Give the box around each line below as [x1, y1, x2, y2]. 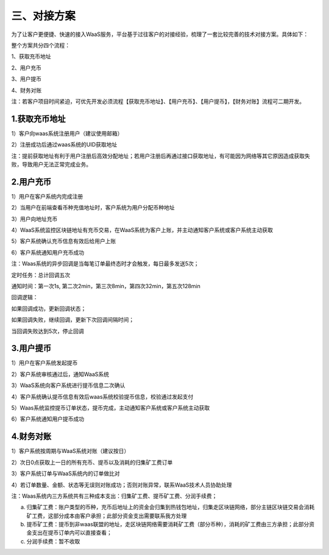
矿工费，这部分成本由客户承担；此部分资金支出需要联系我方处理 [26, 512, 187, 519]
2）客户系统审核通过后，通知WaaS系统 [11, 370, 110, 378]
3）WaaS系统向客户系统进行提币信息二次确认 [11, 382, 126, 389]
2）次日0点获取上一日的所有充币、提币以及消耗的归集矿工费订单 [11, 459, 173, 466]
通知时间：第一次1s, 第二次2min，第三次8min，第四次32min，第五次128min [11, 283, 201, 289]
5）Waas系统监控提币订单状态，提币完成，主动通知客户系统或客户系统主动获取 [11, 404, 210, 412]
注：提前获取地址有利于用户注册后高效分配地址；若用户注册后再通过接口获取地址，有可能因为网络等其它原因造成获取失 [11, 152, 310, 159]
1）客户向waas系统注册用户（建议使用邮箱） [11, 129, 123, 137]
